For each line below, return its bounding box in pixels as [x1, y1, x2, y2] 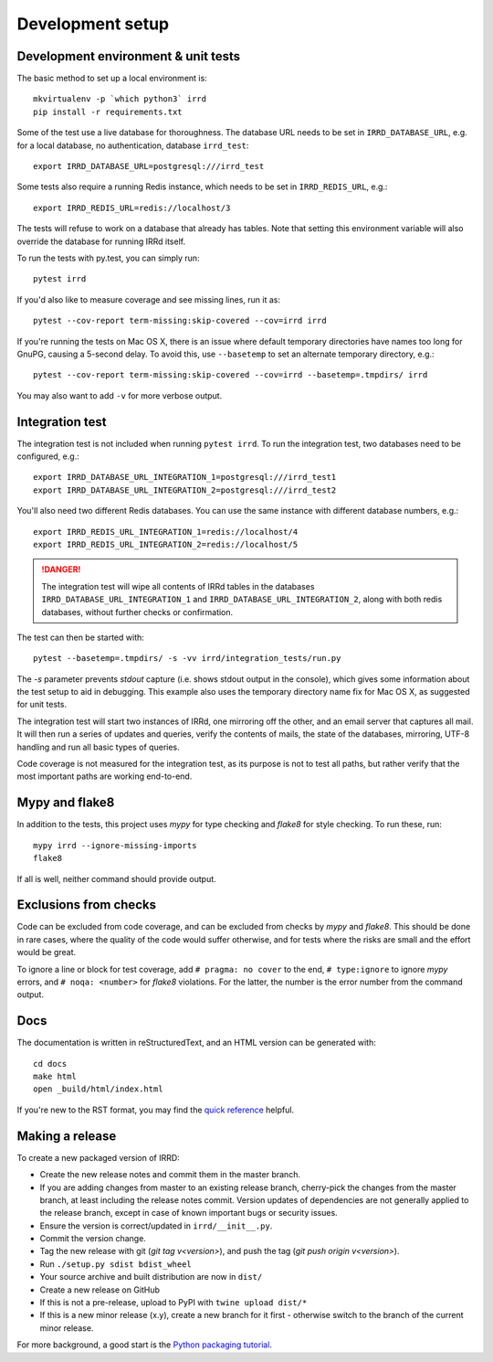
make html [33, 1071, 77, 1082]
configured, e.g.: [16, 451, 79, 462]
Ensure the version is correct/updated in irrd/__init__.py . [39, 1220, 273, 1231]
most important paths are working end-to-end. [16, 771, 193, 782]
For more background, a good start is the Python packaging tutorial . [16, 1339, 273, 1350]
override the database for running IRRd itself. [16, 236, 186, 247]
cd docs [33, 1059, 68, 1069]
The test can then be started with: [16, 632, 145, 643]
